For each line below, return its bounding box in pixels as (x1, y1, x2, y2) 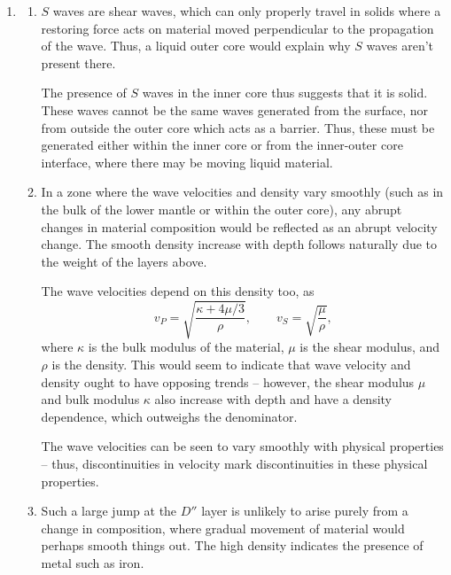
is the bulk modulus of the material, (88, 338, 284, 356)
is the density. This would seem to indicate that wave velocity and (51, 355, 411, 374)
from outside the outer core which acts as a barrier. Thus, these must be (41, 118, 435, 136)
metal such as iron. (41, 553, 144, 571)
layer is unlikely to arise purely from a (201, 501, 408, 520)
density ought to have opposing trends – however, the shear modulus (41, 372, 415, 391)
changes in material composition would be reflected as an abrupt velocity (41, 217, 438, 236)
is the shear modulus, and (299, 338, 440, 356)
